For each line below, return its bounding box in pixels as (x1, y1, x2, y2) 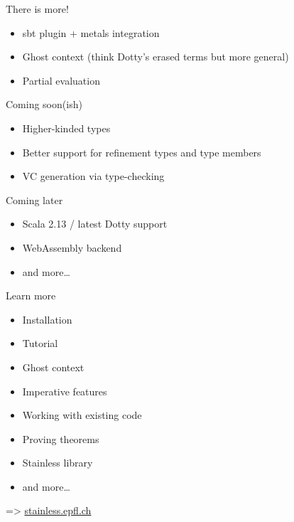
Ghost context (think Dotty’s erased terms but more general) (22, 49, 289, 64)
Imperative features (22, 383, 107, 398)
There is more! (6, 1, 69, 16)
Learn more (6, 288, 56, 303)
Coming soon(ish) (6, 97, 82, 112)
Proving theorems (22, 431, 99, 446)
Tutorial (22, 336, 58, 351)
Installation (22, 311, 72, 326)
